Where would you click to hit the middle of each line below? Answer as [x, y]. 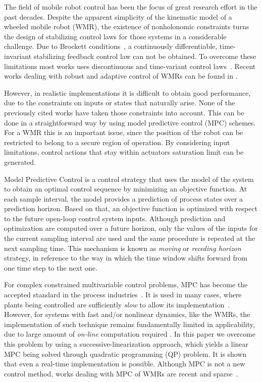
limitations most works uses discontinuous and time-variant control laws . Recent [130, 66]
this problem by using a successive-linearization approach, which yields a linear [126, 344]
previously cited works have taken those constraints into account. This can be [124, 112]
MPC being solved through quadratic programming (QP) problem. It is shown [125, 354]
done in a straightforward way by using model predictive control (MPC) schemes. [130, 122]
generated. [20, 162]
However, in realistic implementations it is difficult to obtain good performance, [127, 92]
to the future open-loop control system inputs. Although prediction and [115, 218]
